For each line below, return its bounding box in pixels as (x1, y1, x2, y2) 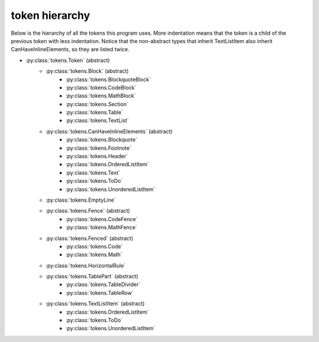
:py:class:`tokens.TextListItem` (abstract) (45, 300, 145, 307)
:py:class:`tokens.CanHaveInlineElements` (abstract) (45, 127, 172, 135)
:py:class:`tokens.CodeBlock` (66, 84, 136, 91)
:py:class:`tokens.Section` (66, 100, 129, 107)
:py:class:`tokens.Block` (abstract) (45, 68, 129, 75)
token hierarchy (11, 9, 90, 22)
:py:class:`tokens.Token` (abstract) (25, 57, 110, 64)
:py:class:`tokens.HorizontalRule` (45, 262, 126, 269)
